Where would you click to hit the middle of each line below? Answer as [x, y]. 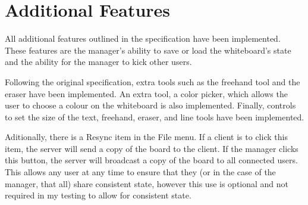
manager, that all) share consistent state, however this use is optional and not [147, 183]
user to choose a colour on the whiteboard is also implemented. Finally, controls [150, 105]
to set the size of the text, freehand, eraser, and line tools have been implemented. [155, 117]
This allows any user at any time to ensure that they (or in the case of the [140, 172]
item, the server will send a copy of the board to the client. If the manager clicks [152, 148]
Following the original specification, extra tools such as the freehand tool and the [153, 81]
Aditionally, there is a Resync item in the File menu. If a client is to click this [146, 137]
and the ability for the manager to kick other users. [98, 62]
